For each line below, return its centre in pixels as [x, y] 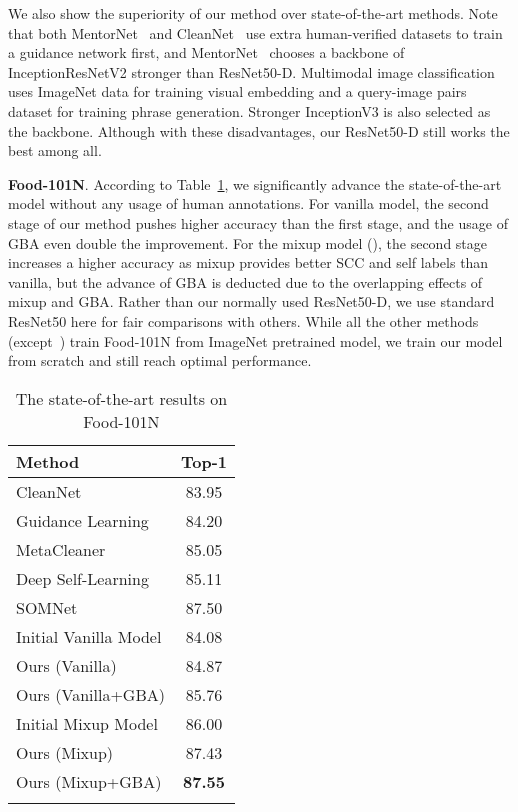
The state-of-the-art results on [121, 398]
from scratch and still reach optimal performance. [160, 360]
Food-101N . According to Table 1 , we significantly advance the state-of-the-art [255, 183]
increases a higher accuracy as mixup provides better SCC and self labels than [248, 262]
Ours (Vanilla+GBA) [90, 694]
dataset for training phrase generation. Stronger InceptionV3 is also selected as [249, 110]
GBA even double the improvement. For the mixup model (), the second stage [248, 242]
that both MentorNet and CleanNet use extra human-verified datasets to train [255, 32]
